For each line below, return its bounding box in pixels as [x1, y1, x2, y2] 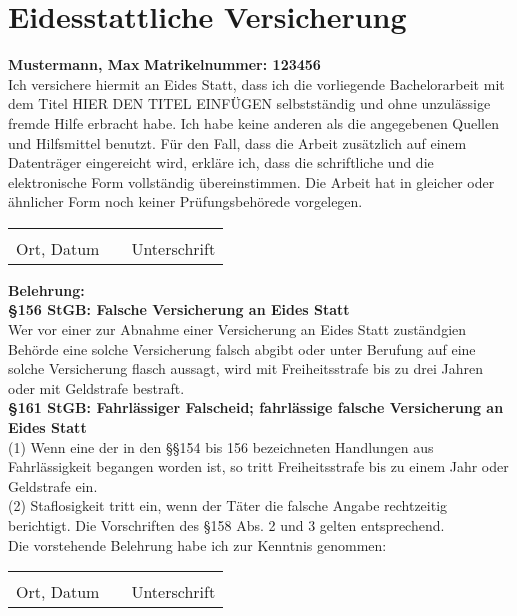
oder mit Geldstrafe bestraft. [8, 377, 185, 398]
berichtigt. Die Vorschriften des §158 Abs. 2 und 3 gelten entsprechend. [8, 515, 445, 535]
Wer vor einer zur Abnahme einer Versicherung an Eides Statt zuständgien [8, 319, 467, 340]
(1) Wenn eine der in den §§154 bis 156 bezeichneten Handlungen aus [8, 436, 434, 457]
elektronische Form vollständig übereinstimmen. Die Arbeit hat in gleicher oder [8, 171, 495, 192]
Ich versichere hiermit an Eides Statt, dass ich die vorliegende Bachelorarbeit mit [8, 73, 505, 94]
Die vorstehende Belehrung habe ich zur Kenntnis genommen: [8, 534, 387, 555]
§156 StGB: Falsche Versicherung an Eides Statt [8, 299, 350, 320]
